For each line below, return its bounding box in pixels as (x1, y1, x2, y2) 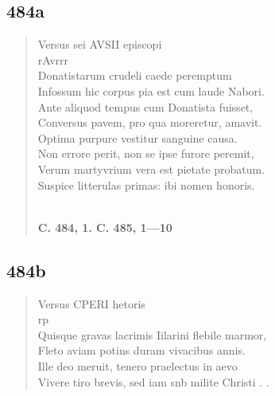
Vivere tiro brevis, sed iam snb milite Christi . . (37, 373, 269, 390)
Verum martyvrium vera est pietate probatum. (37, 160, 265, 177)
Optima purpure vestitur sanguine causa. (37, 129, 238, 146)
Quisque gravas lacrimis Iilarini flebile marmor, (37, 326, 267, 343)
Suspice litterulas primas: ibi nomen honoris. (37, 176, 255, 193)
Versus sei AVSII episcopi (37, 36, 162, 53)
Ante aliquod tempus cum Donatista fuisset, (37, 98, 254, 115)
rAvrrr (37, 51, 69, 68)
